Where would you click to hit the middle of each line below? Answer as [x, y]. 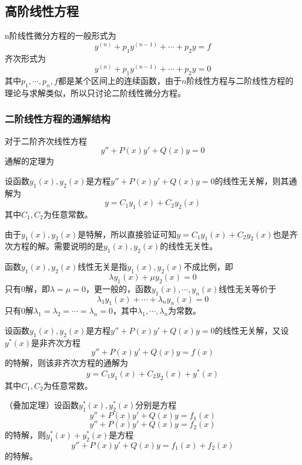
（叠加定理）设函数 [42, 405]
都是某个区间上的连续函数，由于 [120, 81]
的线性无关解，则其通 [256, 180]
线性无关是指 [103, 267]
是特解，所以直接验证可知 [127, 234]
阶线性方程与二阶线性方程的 [240, 81]
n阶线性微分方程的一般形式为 [61, 35]
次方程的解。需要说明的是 [54, 246]
